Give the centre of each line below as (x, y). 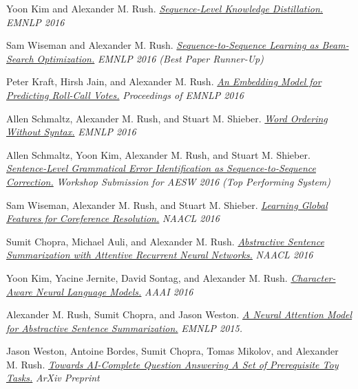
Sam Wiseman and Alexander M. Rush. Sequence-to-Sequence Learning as (162, 45)
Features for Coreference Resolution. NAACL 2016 (113, 218)
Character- (313, 277)
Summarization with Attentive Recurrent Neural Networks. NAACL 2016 (160, 255)
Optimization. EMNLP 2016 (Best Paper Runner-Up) (150, 58)
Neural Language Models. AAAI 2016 (114, 291)
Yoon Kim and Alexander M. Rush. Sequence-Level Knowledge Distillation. (165, 8)
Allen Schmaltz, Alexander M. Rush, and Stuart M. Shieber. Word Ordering (167, 118)
